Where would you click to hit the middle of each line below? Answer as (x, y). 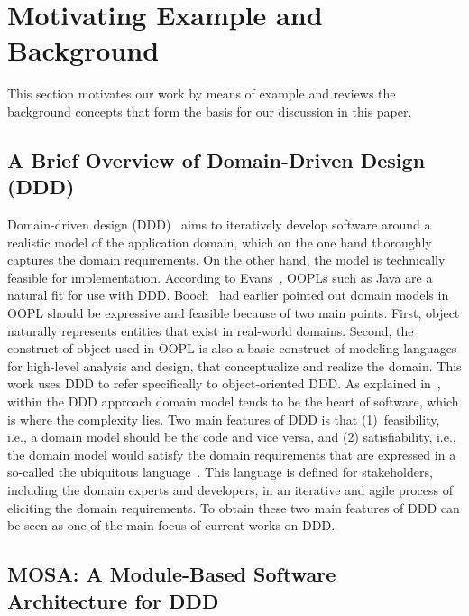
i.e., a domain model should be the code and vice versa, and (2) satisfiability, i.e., (232, 437)
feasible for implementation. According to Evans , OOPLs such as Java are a (220, 277)
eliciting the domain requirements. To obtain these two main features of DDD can (234, 507)
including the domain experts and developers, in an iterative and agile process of (230, 490)
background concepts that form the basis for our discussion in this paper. (210, 111)
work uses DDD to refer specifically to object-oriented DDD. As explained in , (224, 383)
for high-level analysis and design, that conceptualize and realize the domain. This (234, 365)
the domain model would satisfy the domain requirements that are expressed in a (232, 454)
